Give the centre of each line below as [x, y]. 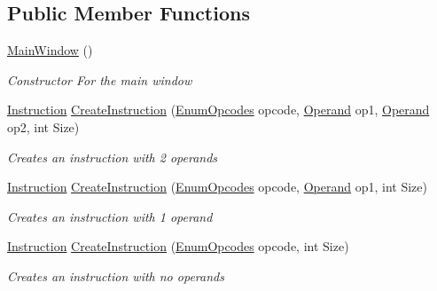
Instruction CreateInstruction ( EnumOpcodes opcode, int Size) [178, 246]
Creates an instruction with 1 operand [110, 216]
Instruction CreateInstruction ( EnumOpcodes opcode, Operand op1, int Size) [217, 187]
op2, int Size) [43, 126]
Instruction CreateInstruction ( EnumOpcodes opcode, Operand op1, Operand [218, 110]
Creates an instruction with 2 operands [113, 157]
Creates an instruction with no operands [116, 275]
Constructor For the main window [100, 79]
